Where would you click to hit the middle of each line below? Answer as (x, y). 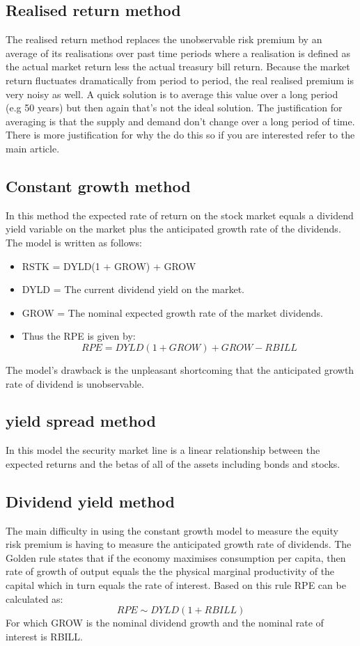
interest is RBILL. (45, 636)
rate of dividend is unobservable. (75, 383)
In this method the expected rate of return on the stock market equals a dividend (180, 215)
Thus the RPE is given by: (79, 336)
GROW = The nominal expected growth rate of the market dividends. (172, 312)
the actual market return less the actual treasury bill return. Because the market (178, 66)
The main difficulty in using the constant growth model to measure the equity (172, 530)
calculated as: (34, 598)
